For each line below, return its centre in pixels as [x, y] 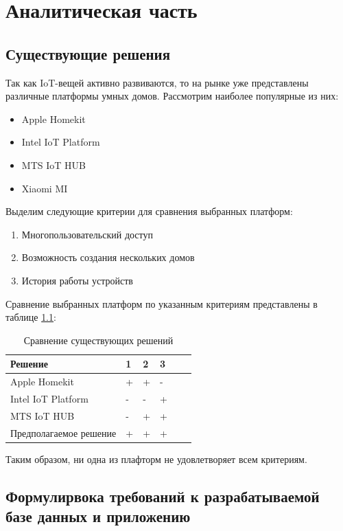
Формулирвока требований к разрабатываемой [163, 496]
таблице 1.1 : [31, 317]
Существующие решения [88, 53]
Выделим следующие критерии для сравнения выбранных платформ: [149, 211]
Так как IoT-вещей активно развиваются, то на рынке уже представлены [157, 82]
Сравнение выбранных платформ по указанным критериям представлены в [162, 303]
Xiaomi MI [45, 188]
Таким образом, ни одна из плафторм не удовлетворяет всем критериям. [156, 459]
